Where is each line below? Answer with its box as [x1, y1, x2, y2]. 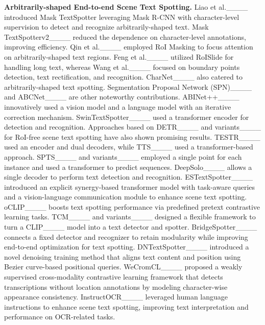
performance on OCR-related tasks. [4, 311, 115, 322]
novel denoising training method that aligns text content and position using [4, 251, 241, 262]
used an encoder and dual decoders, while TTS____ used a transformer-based [4, 141, 253, 152]
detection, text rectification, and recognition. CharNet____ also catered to [4, 71, 243, 82]
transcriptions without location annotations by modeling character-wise [4, 281, 228, 292]
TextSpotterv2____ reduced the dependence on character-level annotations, [4, 31, 246, 42]
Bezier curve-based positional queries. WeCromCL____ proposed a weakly [4, 261, 243, 272]
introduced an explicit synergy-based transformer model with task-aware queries [4, 181, 255, 192]
